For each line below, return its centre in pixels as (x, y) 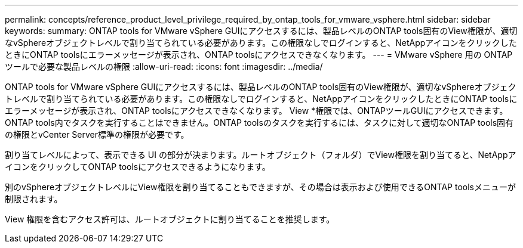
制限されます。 (34, 199)
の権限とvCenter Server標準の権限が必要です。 (97, 134)
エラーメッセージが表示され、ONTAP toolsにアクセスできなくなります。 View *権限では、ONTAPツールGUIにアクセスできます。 (256, 111)
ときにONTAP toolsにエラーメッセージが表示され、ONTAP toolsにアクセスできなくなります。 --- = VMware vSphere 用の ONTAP (259, 55)
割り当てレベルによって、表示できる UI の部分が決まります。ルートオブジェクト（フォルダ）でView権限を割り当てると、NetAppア (261, 155)
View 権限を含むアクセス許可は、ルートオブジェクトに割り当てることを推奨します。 (170, 219)
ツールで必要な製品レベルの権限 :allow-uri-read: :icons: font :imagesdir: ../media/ (164, 66)
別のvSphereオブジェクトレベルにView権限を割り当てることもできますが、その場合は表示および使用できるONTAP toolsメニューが (261, 187)
